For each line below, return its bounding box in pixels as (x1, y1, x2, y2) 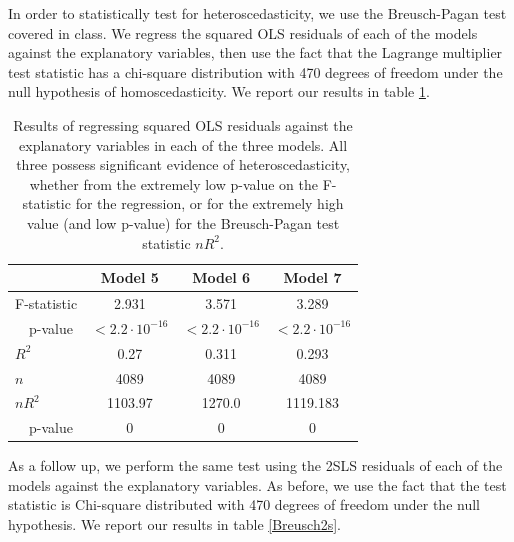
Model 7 (283, 267, 342, 288)
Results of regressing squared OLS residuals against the (13, 114, 353, 135)
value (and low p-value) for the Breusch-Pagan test (27, 212, 340, 233)
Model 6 (192, 267, 251, 288)
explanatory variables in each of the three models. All (19, 134, 348, 155)
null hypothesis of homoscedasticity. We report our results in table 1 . (8, 81, 430, 102)
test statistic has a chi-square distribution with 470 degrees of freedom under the (8, 61, 503, 82)
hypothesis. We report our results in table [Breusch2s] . (8, 514, 341, 535)
